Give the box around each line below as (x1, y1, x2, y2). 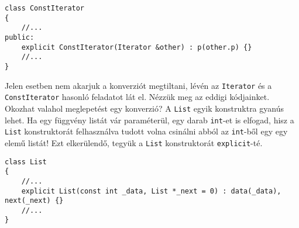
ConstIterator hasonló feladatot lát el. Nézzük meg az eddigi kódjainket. (5, 91, 270, 103)
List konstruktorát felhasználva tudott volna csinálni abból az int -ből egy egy (5, 125, 288, 137)
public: (5, 33, 35, 42)
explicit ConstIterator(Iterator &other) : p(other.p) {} (21, 43, 252, 51)
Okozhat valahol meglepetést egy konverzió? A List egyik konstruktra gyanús (5, 102, 284, 114)
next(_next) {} (5, 196, 64, 205)
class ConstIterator (5, 4, 85, 12)
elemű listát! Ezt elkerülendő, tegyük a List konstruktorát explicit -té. (5, 136, 263, 148)
